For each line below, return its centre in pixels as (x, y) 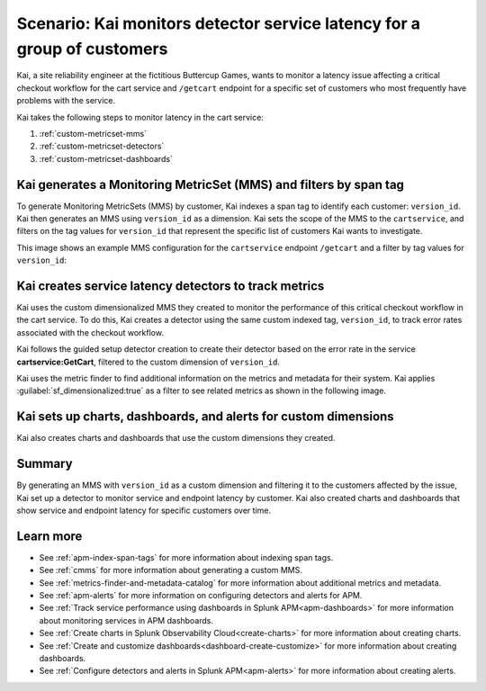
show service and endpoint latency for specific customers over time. (144, 510)
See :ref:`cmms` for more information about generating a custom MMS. (171, 570)
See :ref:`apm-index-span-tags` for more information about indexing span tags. (186, 557)
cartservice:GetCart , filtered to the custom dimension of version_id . (148, 362)
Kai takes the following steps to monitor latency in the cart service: (140, 117)
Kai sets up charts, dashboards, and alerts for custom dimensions (206, 417)
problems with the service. (66, 101)
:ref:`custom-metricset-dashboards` (106, 158)
